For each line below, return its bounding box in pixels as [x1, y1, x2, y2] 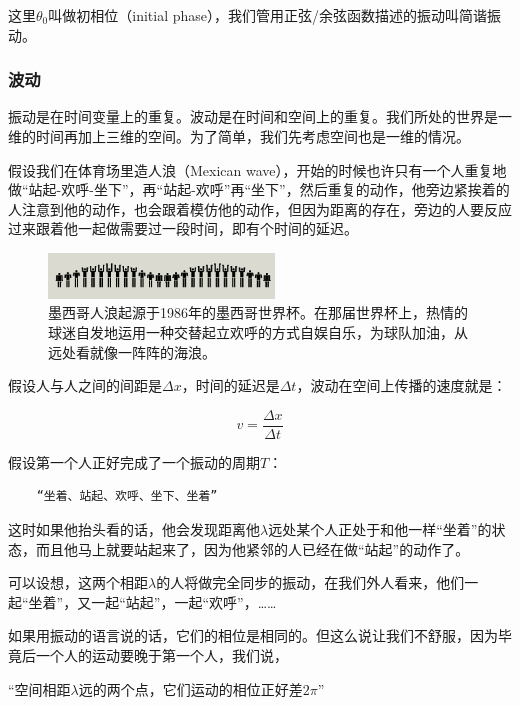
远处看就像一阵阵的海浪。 [48, 341, 216, 362]
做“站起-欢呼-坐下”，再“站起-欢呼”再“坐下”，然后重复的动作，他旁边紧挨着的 [8, 179, 510, 200]
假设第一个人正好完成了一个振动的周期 [8, 451, 260, 472]
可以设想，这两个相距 [8, 572, 148, 593]
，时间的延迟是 [181, 375, 280, 396]
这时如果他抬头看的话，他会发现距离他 [8, 519, 260, 540]
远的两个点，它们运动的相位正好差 [78, 678, 303, 699]
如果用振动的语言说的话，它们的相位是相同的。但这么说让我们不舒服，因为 [8, 625, 498, 646]
